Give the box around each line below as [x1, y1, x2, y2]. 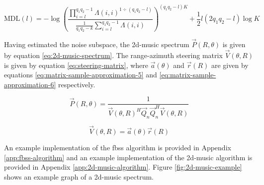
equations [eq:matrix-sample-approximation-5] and [4, 69, 157, 80]
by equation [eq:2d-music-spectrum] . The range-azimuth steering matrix [4, 50, 223, 60]
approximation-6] [4, 79, 56, 89]
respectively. [58, 79, 95, 89]
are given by [211, 60, 249, 70]
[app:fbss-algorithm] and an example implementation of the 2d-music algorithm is [4, 152, 253, 162]
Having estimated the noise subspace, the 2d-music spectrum [4, 39, 189, 50]
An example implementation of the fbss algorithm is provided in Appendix [4, 142, 231, 152]
